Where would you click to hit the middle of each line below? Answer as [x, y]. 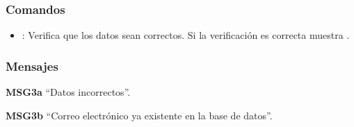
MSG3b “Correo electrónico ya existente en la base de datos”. [139, 115]
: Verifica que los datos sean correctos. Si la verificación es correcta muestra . [186, 35]
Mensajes [32, 66]
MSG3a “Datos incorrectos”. [68, 92]
